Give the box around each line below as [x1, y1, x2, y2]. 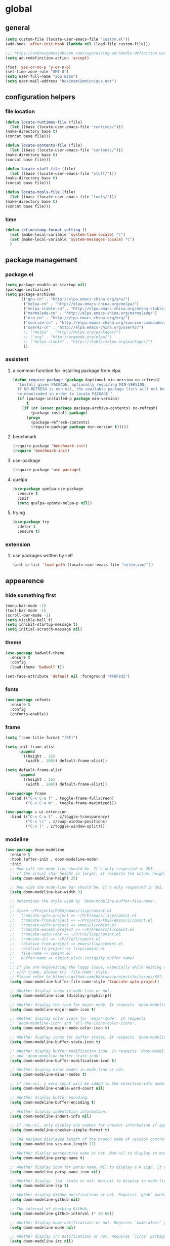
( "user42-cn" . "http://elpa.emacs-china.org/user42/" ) [23, 325, 144, 330]
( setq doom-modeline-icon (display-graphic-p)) [10, 993, 112, 998]
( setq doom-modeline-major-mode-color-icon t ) [10, 1025, 110, 1031]
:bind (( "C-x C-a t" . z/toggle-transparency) [10, 814, 110, 819]
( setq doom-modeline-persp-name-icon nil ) [10, 1169, 101, 1174]
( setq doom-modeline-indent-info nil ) [10, 1114, 92, 1119]
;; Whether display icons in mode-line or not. [10, 988, 112, 993]
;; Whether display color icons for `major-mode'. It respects [10, 1016, 146, 1021]
